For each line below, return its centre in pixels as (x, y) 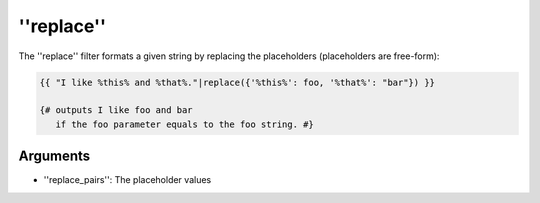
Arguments (54, 156)
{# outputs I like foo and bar (116, 110)
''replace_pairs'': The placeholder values (127, 180)
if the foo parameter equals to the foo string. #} (184, 124)
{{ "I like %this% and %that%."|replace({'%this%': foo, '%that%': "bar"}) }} (237, 82)
